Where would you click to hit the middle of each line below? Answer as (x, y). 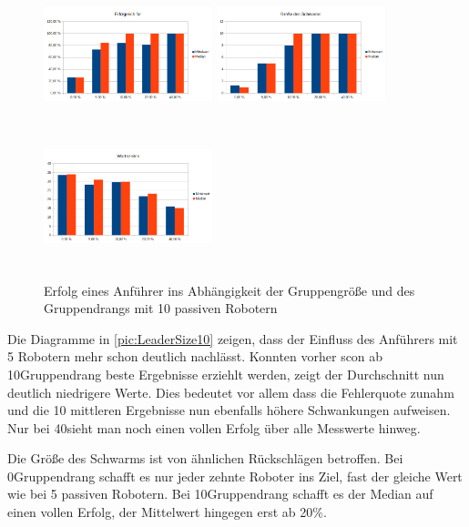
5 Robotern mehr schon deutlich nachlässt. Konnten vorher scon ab (195, 356)
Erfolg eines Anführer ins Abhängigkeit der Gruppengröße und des (229, 290)
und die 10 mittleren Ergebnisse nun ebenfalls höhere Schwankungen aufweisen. (229, 410)
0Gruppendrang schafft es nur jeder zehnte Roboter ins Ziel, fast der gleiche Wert (235, 476)
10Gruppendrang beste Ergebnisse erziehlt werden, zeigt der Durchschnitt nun (226, 374)
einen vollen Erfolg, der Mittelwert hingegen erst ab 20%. (167, 512)
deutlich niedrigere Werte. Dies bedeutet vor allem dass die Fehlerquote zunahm (231, 392)
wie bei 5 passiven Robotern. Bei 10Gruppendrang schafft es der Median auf (220, 494)
